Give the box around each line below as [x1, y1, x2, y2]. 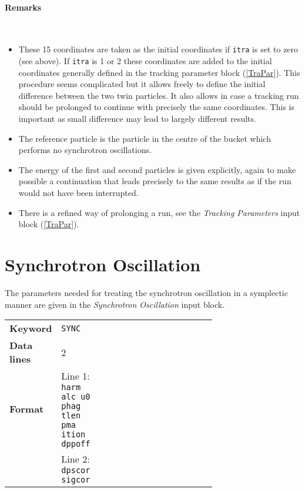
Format [9, 402, 44, 416]
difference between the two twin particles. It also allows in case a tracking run [18, 89, 299, 101]
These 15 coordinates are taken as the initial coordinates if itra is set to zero [18, 43, 299, 55]
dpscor [61, 466, 91, 476]
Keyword [9, 321, 52, 335]
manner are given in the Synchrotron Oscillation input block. [5, 298, 225, 310]
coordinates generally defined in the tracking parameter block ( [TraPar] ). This [18, 66, 300, 78]
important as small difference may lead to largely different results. [18, 112, 256, 125]
